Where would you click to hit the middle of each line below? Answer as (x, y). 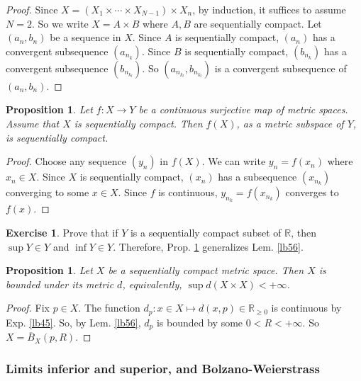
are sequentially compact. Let (258, 23)
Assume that (33, 123)
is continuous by (306, 308)
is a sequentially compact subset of (206, 232)
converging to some (48, 192)
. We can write (234, 161)
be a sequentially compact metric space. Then (206, 270)
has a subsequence (257, 177)
